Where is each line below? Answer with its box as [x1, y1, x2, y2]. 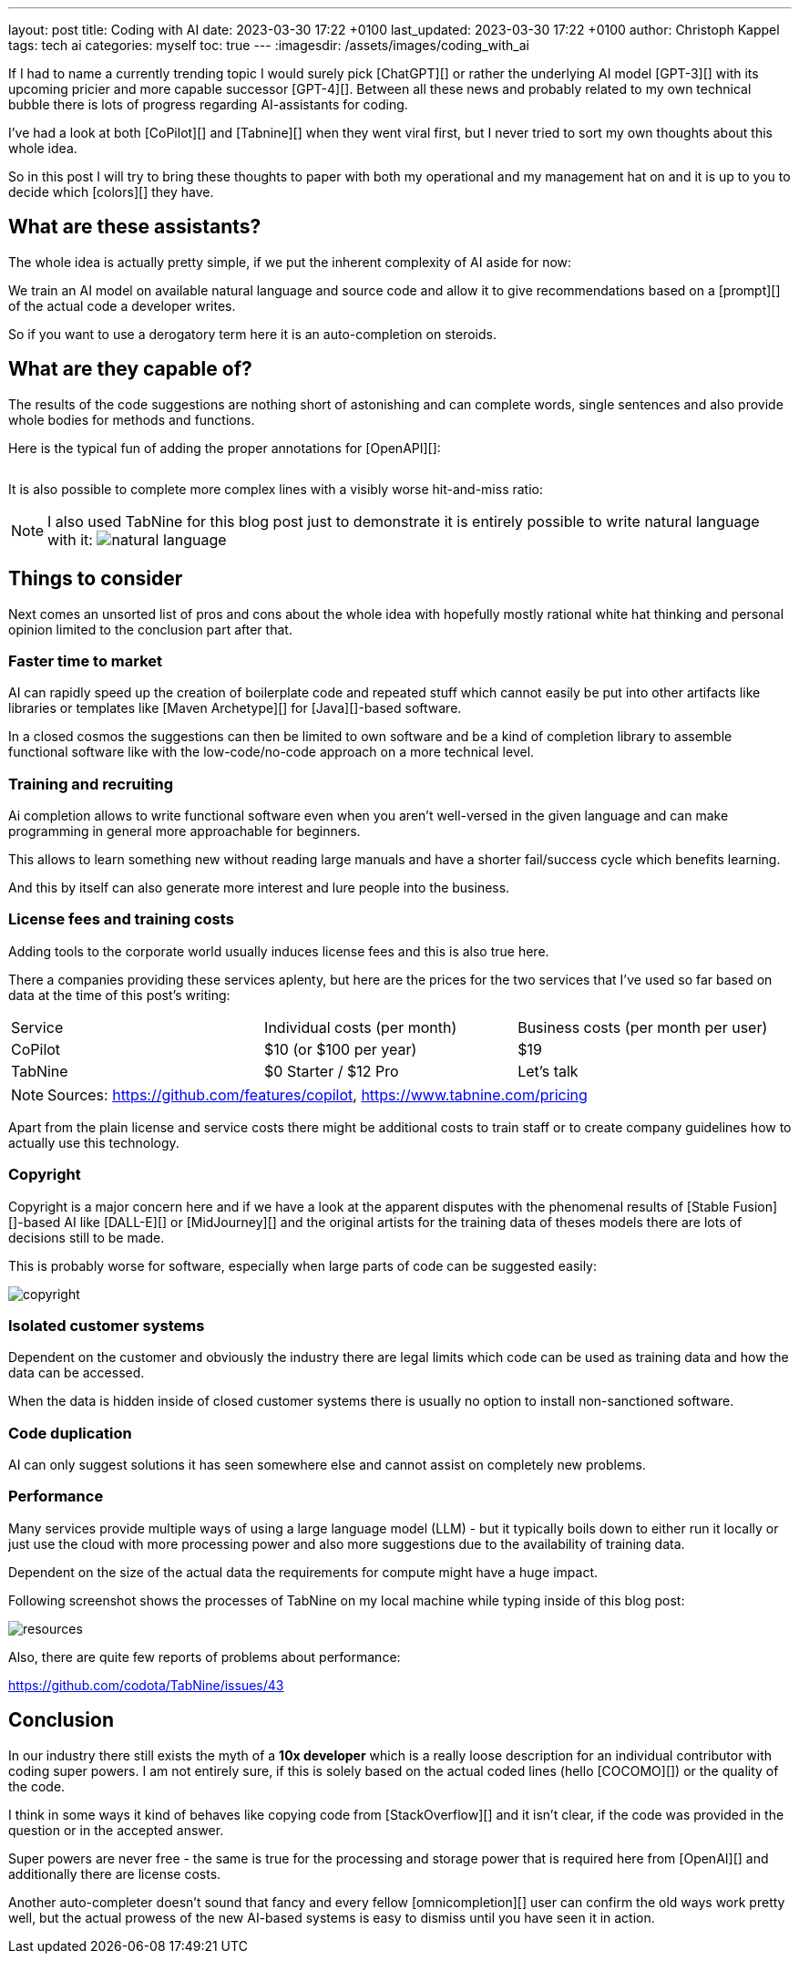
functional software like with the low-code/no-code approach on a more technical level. [8, 744, 535, 760]
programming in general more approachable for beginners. [8, 823, 361, 840]
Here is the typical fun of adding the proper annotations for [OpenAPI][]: [8, 439, 441, 456]
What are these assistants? [8, 215, 261, 239]
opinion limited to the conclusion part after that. [8, 621, 292, 637]
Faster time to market [8, 651, 163, 670]
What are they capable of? [8, 357, 252, 381]
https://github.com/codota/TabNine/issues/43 [8, 1677, 284, 1693]
